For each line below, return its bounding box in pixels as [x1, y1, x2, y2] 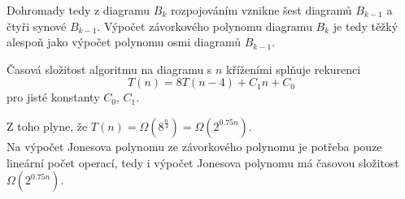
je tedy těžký [333, 17, 398, 34]
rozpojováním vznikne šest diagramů [170, 2, 352, 18]
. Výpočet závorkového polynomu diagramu [97, 17, 312, 34]
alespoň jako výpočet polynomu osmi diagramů [7, 33, 241, 50]
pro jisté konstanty [7, 89, 100, 106]
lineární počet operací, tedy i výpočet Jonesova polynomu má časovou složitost [7, 154, 399, 171]
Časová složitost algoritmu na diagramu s [7, 60, 212, 77]
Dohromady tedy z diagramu [7, 2, 150, 18]
